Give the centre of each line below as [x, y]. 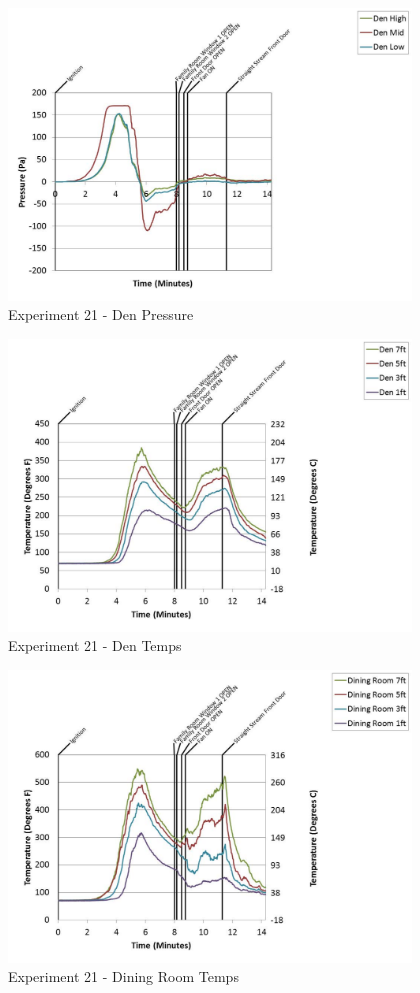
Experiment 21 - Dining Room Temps [123, 976]
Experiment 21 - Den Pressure [101, 314]
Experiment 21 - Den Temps [95, 645]
